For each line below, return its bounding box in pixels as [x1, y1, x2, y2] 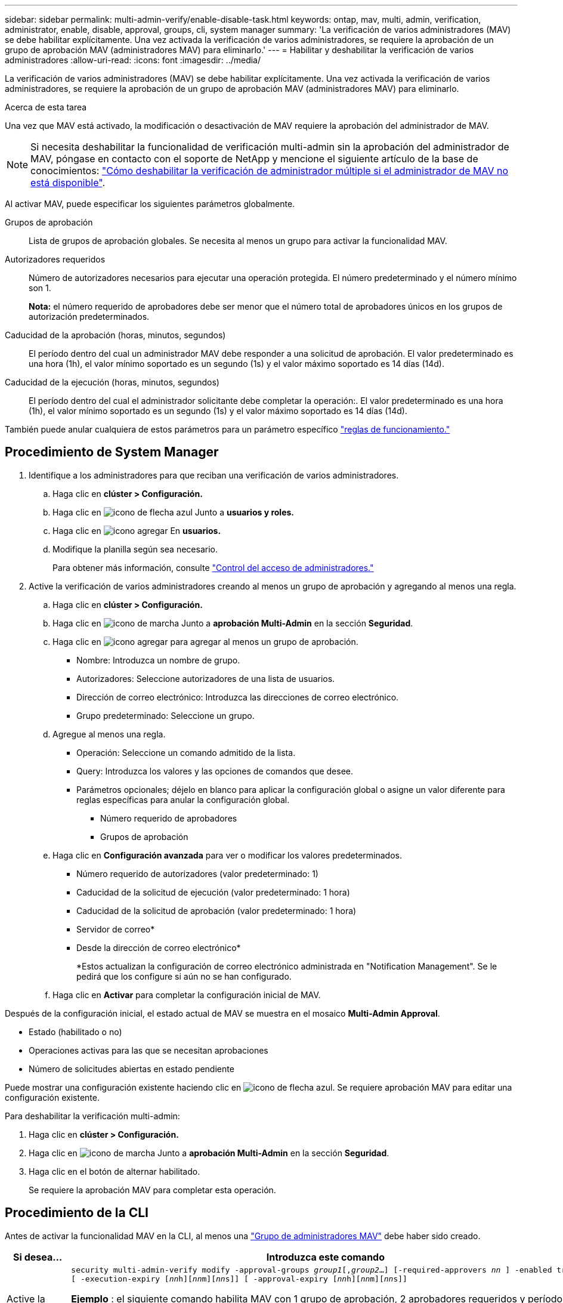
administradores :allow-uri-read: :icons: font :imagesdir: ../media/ [5, 55, 261, 65]
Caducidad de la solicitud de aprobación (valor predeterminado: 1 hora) [76, 905, 357, 916]
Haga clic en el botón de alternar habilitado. [29, 1166, 200, 1177]
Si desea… [13, 1250, 63, 1263]
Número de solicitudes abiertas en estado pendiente [29, 1063, 234, 1074]
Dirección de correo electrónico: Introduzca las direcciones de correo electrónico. [76, 691, 399, 702]
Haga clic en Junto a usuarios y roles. [52, 507, 294, 517]
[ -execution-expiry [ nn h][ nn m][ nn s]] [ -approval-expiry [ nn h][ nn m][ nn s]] [71, 1274, 407, 1283]
